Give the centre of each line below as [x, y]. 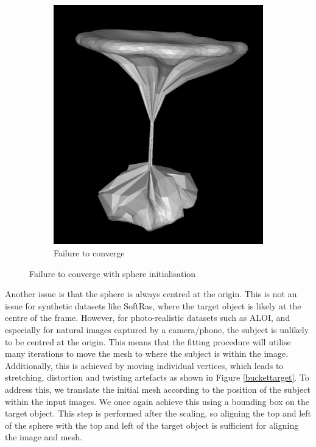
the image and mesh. [44, 437]
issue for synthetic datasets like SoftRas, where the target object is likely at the [153, 305]
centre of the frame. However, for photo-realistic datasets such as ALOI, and [148, 318]
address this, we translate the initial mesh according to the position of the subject [158, 389]
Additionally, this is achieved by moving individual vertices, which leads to [144, 365]
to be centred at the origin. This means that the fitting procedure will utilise [148, 341]
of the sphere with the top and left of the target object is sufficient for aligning [152, 425]
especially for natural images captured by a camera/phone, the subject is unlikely [157, 330]
